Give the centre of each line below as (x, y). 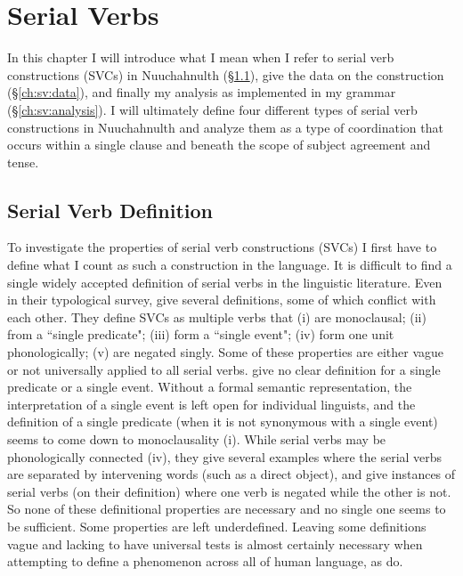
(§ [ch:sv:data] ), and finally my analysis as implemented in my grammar (202, 92)
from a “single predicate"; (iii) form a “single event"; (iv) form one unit (201, 334)
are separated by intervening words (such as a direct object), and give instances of (231, 474)
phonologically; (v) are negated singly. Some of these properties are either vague (226, 352)
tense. (23, 162)
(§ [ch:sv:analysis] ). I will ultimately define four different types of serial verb (212, 109)
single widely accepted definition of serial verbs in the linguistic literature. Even (225, 282)
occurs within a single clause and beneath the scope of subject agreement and (219, 145)
